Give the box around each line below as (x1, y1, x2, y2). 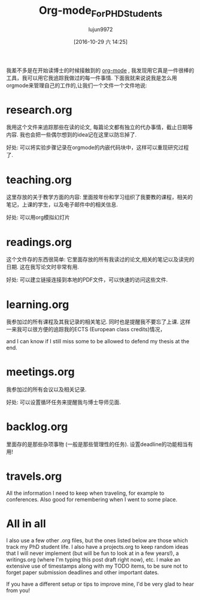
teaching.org (6, 173, 72, 186)
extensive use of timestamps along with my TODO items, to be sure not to (6, 563, 188, 570)
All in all (6, 517, 46, 531)
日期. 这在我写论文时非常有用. (6, 263, 80, 271)
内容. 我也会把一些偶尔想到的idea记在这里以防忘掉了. (6, 131, 137, 138)
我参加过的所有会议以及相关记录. (6, 386, 87, 393)
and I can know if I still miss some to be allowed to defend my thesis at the (6, 338, 190, 345)
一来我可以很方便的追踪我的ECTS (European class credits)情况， (6, 326, 166, 333)
